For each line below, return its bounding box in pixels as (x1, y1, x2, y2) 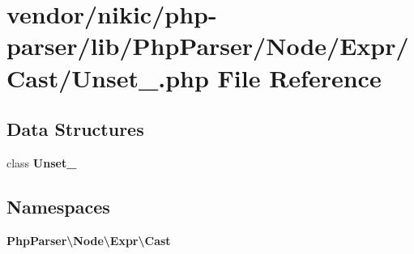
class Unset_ (6, 154, 77, 171)
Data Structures (6, 116, 144, 142)
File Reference (217, 61, 382, 94)
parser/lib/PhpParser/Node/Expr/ (6, 29, 409, 62)
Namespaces (6, 193, 110, 218)
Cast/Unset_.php (6, 61, 209, 94)
